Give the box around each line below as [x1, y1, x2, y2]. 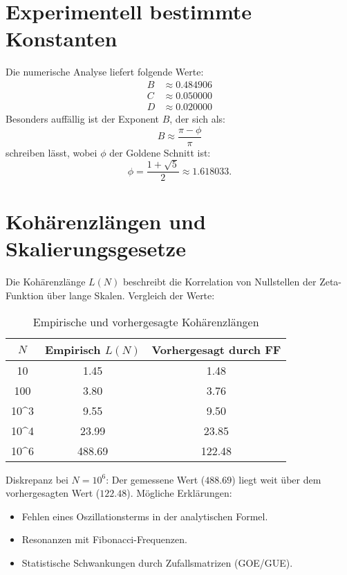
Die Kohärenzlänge [6, 274, 86, 289]
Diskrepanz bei [6, 472, 68, 486]
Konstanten [6, 24, 118, 53]
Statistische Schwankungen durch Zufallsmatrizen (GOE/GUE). [21, 555, 293, 569]
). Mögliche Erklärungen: [126, 486, 232, 500]
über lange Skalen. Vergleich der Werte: [46, 288, 215, 302]
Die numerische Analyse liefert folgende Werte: [6, 64, 204, 79]
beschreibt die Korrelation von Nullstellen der [122, 274, 317, 289]
